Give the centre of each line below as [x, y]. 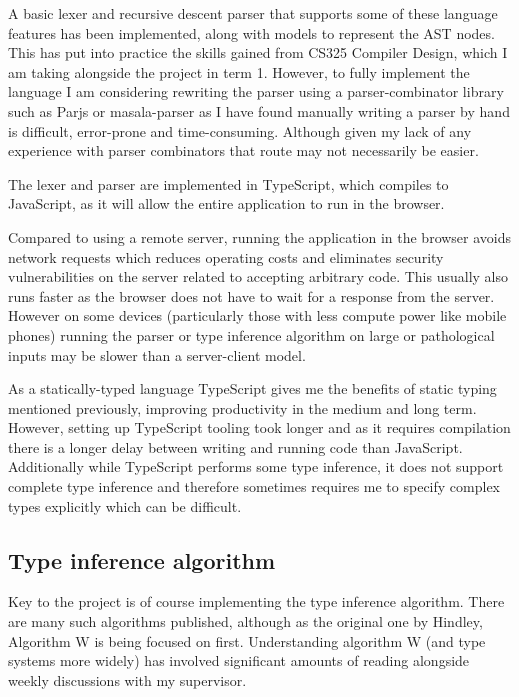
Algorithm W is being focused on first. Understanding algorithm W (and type [247, 640]
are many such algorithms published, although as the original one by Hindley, [245, 621]
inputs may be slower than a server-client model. [157, 354]
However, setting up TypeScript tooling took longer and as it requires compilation [259, 427]
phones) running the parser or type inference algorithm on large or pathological [251, 334]
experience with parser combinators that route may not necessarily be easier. [243, 150]
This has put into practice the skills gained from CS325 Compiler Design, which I [258, 52]
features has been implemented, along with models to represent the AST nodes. [251, 32]
